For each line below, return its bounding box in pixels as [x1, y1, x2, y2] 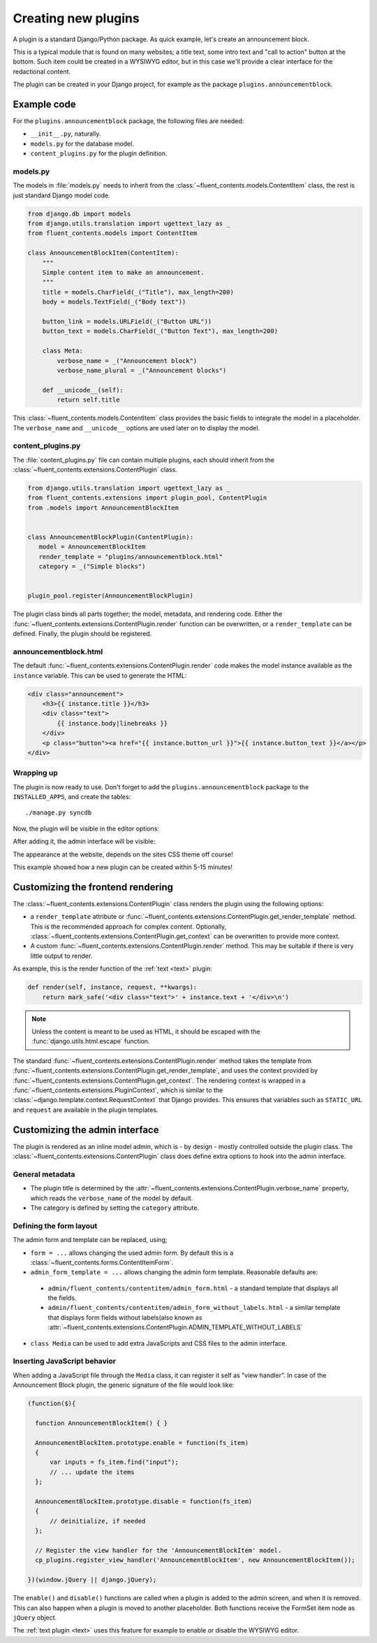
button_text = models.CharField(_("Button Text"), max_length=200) [42, 327, 279, 335]
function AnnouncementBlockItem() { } [35, 1419, 168, 1427]
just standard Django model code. [13, 191, 111, 199]
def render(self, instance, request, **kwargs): [27, 983, 198, 992]
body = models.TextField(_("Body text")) [42, 298, 186, 306]
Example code [13, 98, 76, 110]
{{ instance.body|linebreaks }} [57, 719, 168, 727]
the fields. [47, 1294, 77, 1302]
